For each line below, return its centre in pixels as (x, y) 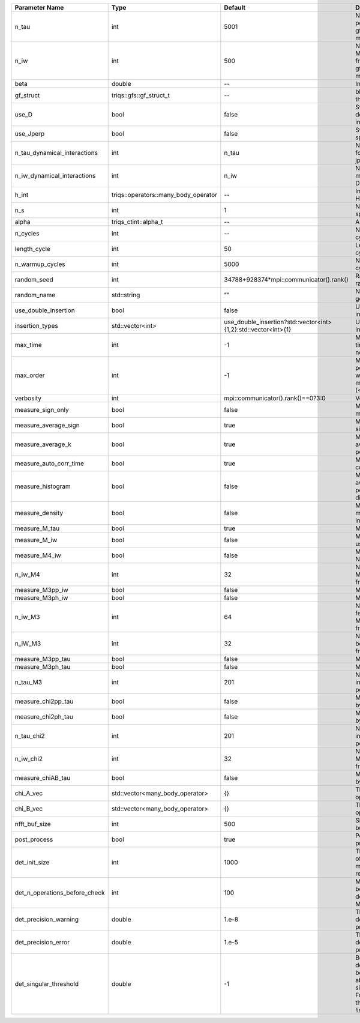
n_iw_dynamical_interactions (55, 176)
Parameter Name (39, 8)
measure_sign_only (42, 410)
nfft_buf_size (33, 824)
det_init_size (32, 862)
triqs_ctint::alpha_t (137, 222)
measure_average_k (43, 444)
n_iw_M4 (27, 575)
